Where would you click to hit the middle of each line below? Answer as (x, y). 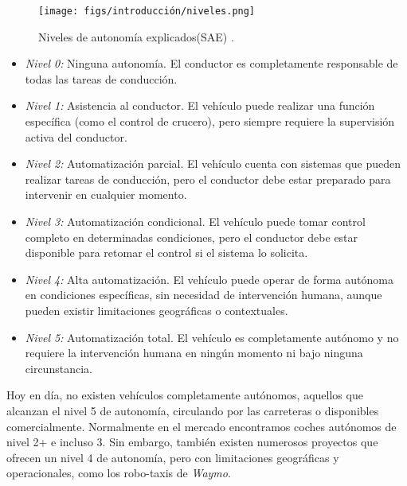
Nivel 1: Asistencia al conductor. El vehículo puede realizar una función (200, 105)
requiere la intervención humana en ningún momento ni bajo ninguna (194, 353)
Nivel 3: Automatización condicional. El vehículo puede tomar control (195, 221)
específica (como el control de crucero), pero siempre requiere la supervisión (210, 121)
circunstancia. (59, 368)
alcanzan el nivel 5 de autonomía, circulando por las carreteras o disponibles (193, 410)
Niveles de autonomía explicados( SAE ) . (136, 36)
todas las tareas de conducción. (101, 78)
